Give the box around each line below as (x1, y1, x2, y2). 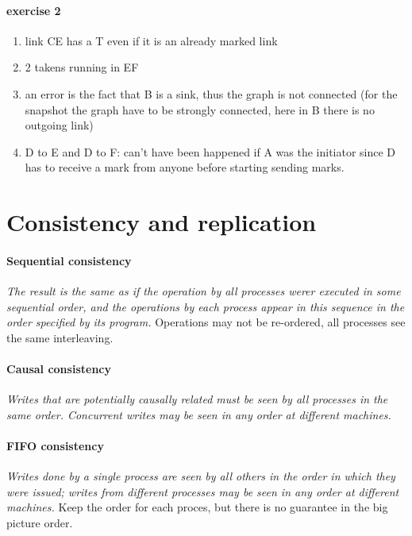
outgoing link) (25, 117, 94, 133)
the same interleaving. (6, 329, 114, 345)
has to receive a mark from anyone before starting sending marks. (25, 159, 345, 175)
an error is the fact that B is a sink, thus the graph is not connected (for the (25, 85, 398, 102)
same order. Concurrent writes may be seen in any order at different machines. (6, 406, 391, 422)
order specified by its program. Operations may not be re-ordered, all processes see (6, 314, 406, 330)
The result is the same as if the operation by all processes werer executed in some (6, 283, 401, 299)
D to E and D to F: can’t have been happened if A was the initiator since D (25, 143, 396, 160)
